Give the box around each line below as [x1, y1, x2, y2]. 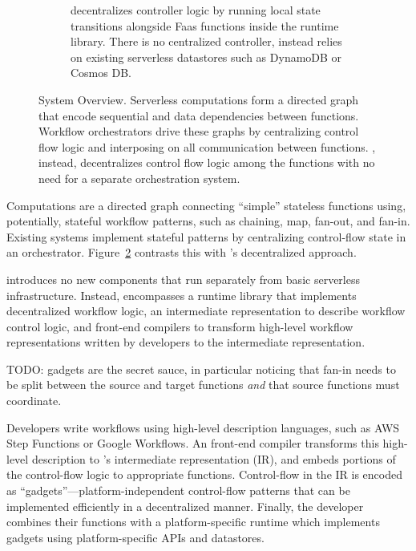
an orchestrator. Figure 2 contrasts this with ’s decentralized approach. [6, 244, 357, 261]
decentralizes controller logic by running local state [71, 2, 321, 18]
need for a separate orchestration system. [38, 169, 240, 186]
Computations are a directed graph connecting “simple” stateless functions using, [6, 196, 406, 213]
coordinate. [6, 392, 62, 409]
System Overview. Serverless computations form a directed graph [38, 91, 359, 107]
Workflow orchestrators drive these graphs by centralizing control [38, 123, 359, 140]
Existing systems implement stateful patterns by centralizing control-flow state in [6, 228, 406, 245]
